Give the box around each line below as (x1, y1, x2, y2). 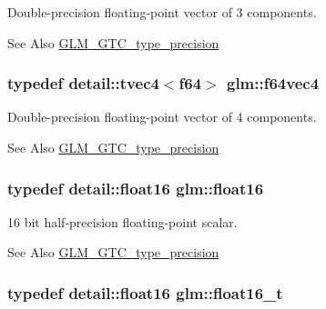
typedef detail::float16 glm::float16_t (7, 281, 283, 304)
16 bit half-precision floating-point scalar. (7, 212, 238, 231)
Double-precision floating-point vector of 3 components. (7, 3, 317, 21)
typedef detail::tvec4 (7, 72, 159, 95)
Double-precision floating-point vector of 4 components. (7, 107, 317, 126)
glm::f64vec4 (226, 72, 320, 95)
